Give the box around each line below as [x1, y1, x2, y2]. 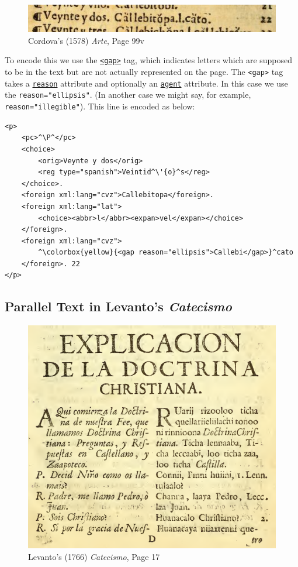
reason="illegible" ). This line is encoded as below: [5, 100, 195, 112]
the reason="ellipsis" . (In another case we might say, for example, [5, 88, 251, 101]
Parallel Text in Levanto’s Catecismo [5, 297, 232, 315]
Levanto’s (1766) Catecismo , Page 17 [28, 550, 160, 562]
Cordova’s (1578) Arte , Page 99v [28, 34, 144, 46]
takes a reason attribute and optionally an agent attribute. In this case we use [5, 77, 288, 89]
